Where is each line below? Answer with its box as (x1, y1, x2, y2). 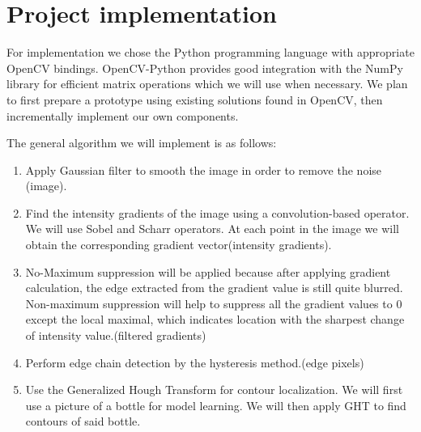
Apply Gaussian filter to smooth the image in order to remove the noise (25, 161, 382, 178)
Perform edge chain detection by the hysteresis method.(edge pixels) (25, 354, 364, 371)
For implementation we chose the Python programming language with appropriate (6, 44, 415, 61)
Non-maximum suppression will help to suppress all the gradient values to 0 (25, 294, 402, 311)
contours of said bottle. (25, 413, 141, 430)
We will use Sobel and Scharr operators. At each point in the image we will (25, 220, 399, 237)
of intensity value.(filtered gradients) (25, 327, 206, 344)
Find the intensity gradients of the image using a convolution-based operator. (25, 204, 410, 221)
